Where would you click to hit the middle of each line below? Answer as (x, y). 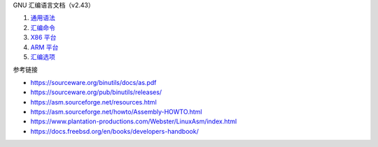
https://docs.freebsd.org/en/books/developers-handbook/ (114, 131)
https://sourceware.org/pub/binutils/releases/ (96, 92)
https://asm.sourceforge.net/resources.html (93, 102)
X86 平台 (43, 38)
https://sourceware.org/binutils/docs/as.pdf (93, 82)
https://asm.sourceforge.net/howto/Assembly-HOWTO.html (116, 111)
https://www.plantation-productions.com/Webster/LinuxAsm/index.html (134, 121)
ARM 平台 (44, 47)
